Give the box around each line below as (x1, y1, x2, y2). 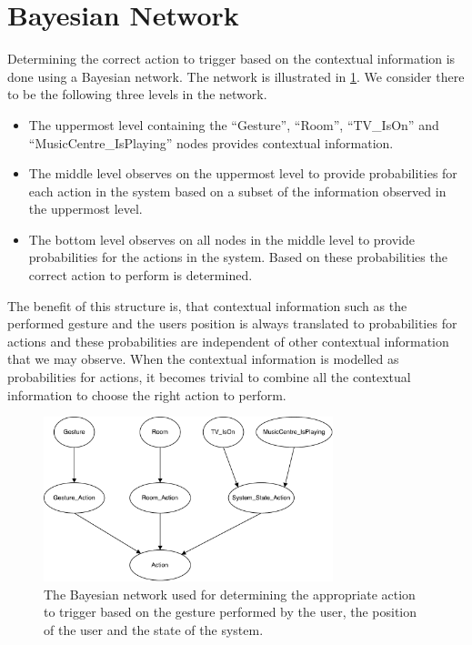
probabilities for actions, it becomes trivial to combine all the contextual (7, 368, 411, 387)
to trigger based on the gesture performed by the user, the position (44, 602, 417, 621)
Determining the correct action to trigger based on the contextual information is (7, 49, 456, 68)
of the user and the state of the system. (44, 620, 264, 639)
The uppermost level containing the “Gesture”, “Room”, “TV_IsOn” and (28, 115, 439, 134)
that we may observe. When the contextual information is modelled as (7, 349, 399, 368)
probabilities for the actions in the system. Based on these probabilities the (28, 247, 447, 267)
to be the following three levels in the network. (7, 85, 267, 104)
